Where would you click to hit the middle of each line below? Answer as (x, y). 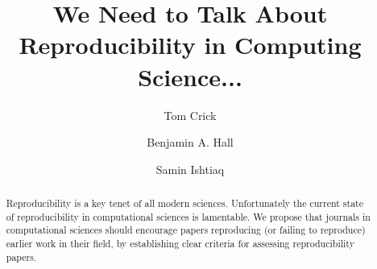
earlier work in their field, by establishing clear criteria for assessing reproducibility (180, 244)
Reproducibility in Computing (190, 45)
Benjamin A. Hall (190, 142)
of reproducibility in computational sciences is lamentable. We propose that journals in (188, 216)
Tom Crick (190, 115)
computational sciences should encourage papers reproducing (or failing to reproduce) (186, 230)
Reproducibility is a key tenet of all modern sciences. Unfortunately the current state (184, 203)
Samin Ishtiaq (190, 169)
